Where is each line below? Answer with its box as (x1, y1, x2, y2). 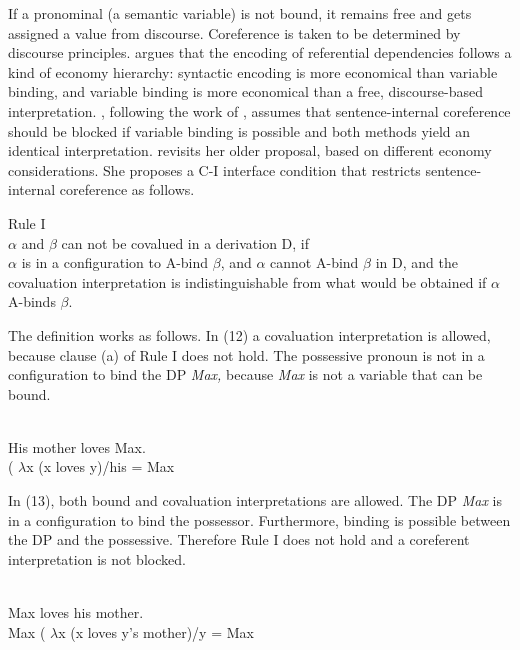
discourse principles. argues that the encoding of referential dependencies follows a (8, 42, 512, 63)
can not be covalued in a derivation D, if (61, 232, 310, 253)
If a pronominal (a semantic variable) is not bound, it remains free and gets (8, 3, 472, 23)
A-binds (8, 291, 56, 312)
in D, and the (375, 252, 458, 273)
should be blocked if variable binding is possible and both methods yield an (8, 120, 471, 141)
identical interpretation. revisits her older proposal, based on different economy (8, 140, 492, 161)
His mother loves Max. (8, 436, 146, 457)
